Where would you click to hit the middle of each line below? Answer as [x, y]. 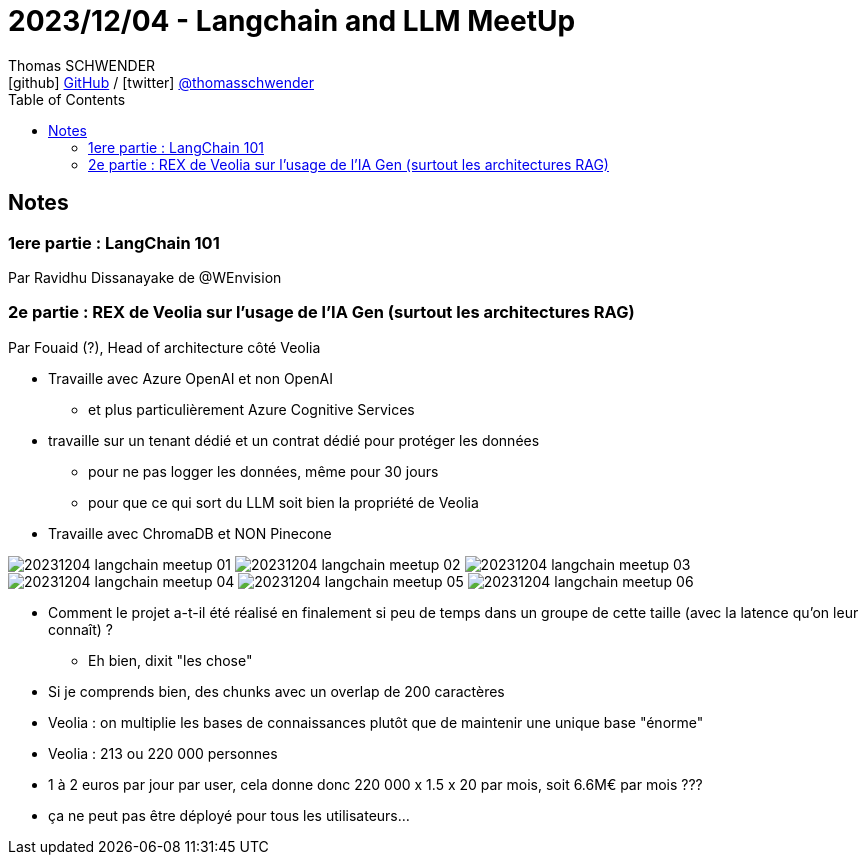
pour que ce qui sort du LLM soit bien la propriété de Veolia [283, 502]
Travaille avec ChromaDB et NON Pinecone [190, 533]
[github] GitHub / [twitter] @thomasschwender [161, 82]
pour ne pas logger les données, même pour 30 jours [263, 471]
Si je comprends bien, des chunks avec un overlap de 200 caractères [276, 691]
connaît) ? [80, 629]
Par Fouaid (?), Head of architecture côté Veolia [164, 347]
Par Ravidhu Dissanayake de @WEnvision [145, 277]
